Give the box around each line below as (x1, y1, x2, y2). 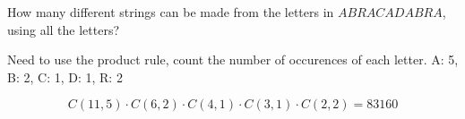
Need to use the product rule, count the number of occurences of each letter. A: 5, (7, 50, 459, 69)
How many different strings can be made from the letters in (7, 3, 334, 21)
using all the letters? (7, 20, 120, 38)
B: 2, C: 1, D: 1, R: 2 (7, 67, 123, 86)
